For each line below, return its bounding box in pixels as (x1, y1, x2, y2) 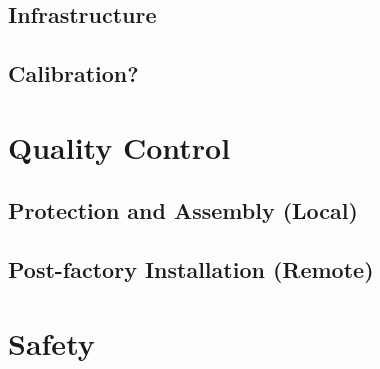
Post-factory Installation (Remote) (8, 254, 374, 285)
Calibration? (8, 58, 139, 89)
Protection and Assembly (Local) (8, 195, 358, 226)
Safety (8, 322, 95, 363)
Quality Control (8, 126, 231, 167)
